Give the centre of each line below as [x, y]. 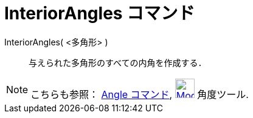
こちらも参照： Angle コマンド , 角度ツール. [140, 94]
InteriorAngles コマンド [100, 13]
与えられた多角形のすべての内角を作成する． [118, 62]
